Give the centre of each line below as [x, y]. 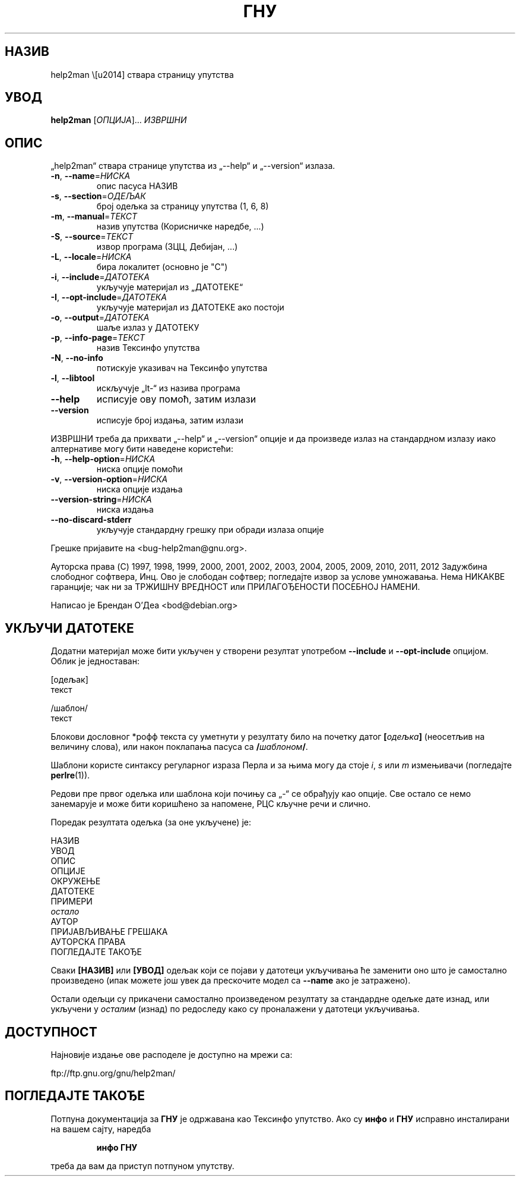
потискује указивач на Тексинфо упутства [182, 368]
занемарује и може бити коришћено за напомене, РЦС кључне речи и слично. [211, 804]
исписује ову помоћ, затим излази [176, 399]
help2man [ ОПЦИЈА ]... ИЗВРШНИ [119, 120]
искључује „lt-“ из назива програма [168, 388]
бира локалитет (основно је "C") [162, 267]
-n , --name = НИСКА [91, 176]
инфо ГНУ [117, 1147]
